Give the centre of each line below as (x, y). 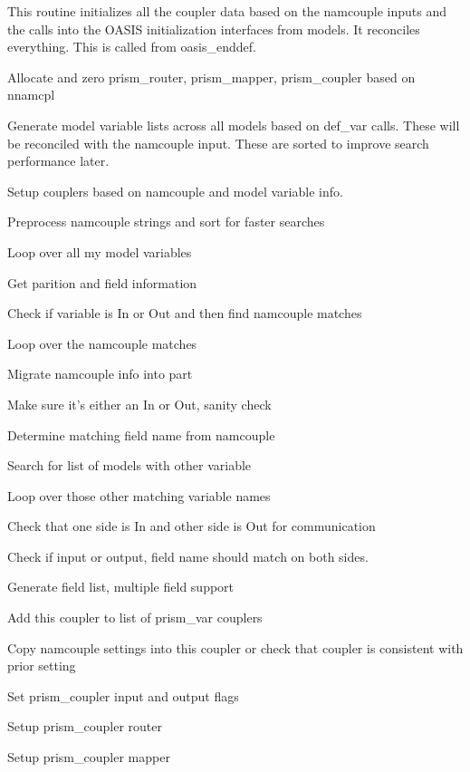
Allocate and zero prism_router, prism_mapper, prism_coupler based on (211, 77)
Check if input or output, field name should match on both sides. (188, 556)
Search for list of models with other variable (129, 465)
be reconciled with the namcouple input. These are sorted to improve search (218, 143)
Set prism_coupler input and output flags (123, 695)
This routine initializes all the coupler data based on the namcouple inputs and (227, 11)
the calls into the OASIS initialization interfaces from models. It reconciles (214, 29)
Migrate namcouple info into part (100, 374)
